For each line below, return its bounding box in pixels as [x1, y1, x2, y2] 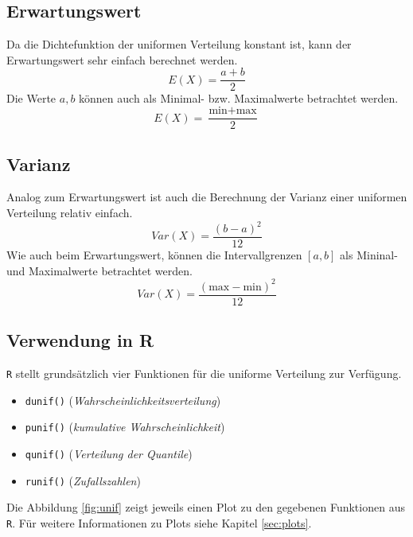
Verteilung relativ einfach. [6, 204, 133, 220]
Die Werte [6, 90, 56, 107]
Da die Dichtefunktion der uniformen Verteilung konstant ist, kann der [6, 36, 352, 53]
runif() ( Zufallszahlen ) [25, 472, 141, 488]
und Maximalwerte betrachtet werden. [6, 262, 193, 278]
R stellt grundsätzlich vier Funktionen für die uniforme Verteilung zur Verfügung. [6, 365, 402, 382]
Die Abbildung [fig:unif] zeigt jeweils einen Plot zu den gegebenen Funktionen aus [6, 499, 405, 516]
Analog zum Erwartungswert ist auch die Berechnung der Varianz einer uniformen [6, 189, 407, 205]
